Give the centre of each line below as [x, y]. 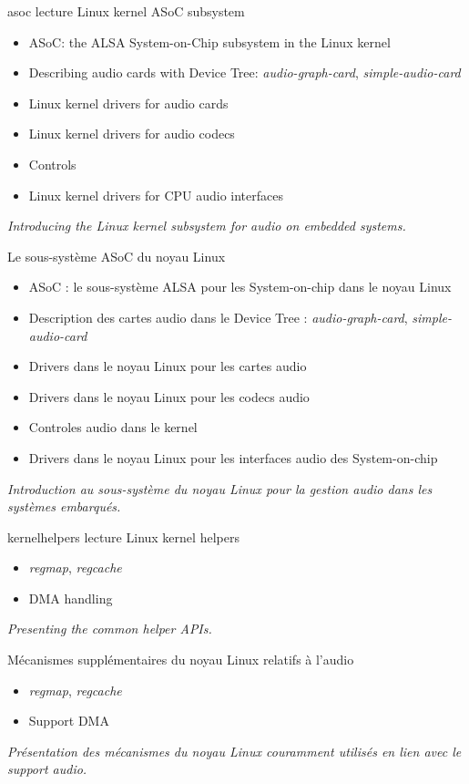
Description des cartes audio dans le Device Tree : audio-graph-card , [218, 317]
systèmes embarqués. [64, 506]
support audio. [47, 769]
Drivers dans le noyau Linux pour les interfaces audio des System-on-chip [233, 457]
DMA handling [71, 598]
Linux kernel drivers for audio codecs [132, 134]
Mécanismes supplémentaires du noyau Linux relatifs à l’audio [181, 660]
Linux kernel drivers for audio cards [128, 103]
